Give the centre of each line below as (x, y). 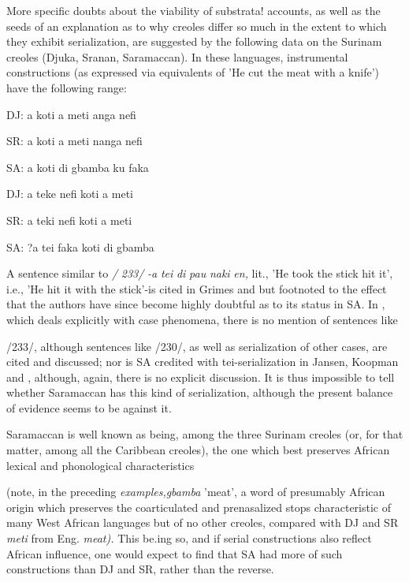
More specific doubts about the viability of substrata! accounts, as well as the (193, 10)
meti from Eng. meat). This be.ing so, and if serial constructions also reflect (189, 538)
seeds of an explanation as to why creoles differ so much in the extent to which (197, 26)
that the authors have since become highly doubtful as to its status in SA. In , (196, 304)
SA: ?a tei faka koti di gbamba (80, 246)
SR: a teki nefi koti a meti (69, 220)
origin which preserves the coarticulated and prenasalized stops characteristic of (199, 507)
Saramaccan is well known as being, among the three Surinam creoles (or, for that (205, 434)
